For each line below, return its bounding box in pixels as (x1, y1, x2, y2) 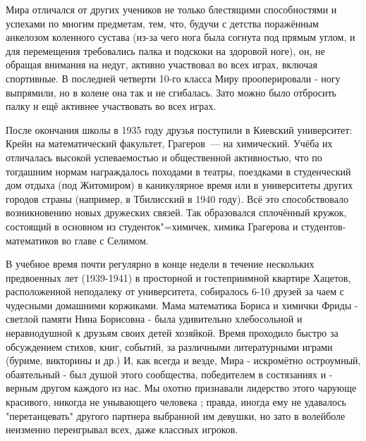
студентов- (301, 218, 346, 233)
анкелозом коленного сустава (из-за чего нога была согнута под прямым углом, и (6, 30, 355, 44)
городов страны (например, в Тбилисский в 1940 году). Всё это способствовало (6, 191, 349, 206)
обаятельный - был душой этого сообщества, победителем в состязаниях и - (6, 366, 333, 381)
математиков (6, 232, 59, 247)
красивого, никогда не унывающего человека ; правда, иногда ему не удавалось (6, 395, 346, 409)
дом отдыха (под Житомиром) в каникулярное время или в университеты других (6, 178, 353, 192)
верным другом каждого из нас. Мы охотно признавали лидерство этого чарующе (6, 380, 357, 395)
